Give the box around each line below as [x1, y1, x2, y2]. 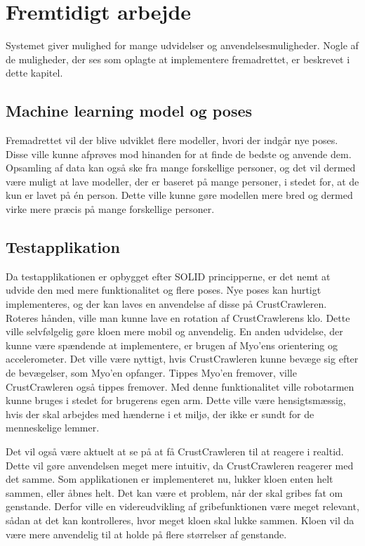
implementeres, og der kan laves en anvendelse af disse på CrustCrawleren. [6, 297, 327, 311]
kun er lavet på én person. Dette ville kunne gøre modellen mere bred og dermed [6, 188, 353, 202]
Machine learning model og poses [6, 100, 253, 122]
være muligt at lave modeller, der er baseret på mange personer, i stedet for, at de [6, 174, 359, 188]
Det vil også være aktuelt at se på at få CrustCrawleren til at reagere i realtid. [6, 444, 344, 458]
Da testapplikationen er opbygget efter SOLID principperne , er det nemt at [6, 268, 331, 283]
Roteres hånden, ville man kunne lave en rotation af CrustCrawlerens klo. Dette [6, 310, 350, 325]
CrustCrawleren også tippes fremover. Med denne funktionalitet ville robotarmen [6, 379, 354, 394]
